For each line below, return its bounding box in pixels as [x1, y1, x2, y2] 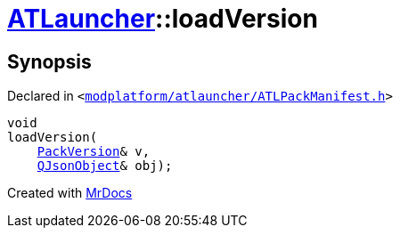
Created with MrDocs [7, 185, 133, 201]
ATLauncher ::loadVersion [7, 4, 318, 34]
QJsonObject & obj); [37, 158, 173, 174]
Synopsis [7, 50, 92, 73]
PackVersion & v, [37, 144, 151, 159]
